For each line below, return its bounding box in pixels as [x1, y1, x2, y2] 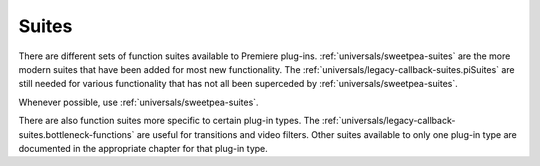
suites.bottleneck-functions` [18, 128, 135, 140]
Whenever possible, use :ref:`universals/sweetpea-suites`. [18, 96, 259, 108]
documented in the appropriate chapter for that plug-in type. [18, 142, 269, 154]
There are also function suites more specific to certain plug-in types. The [18, 115, 320, 127]
